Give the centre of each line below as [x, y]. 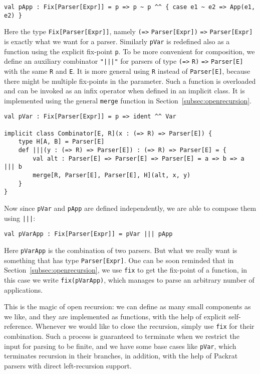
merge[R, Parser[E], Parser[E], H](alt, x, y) [112, 175]
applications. [24, 289]
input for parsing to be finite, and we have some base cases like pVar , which [120, 346]
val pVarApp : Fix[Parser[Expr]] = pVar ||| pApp [88, 234]
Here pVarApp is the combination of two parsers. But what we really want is [121, 250]
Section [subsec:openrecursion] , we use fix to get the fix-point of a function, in [126, 270]
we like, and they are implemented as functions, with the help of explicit [115, 316]
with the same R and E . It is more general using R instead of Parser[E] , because [127, 71]
